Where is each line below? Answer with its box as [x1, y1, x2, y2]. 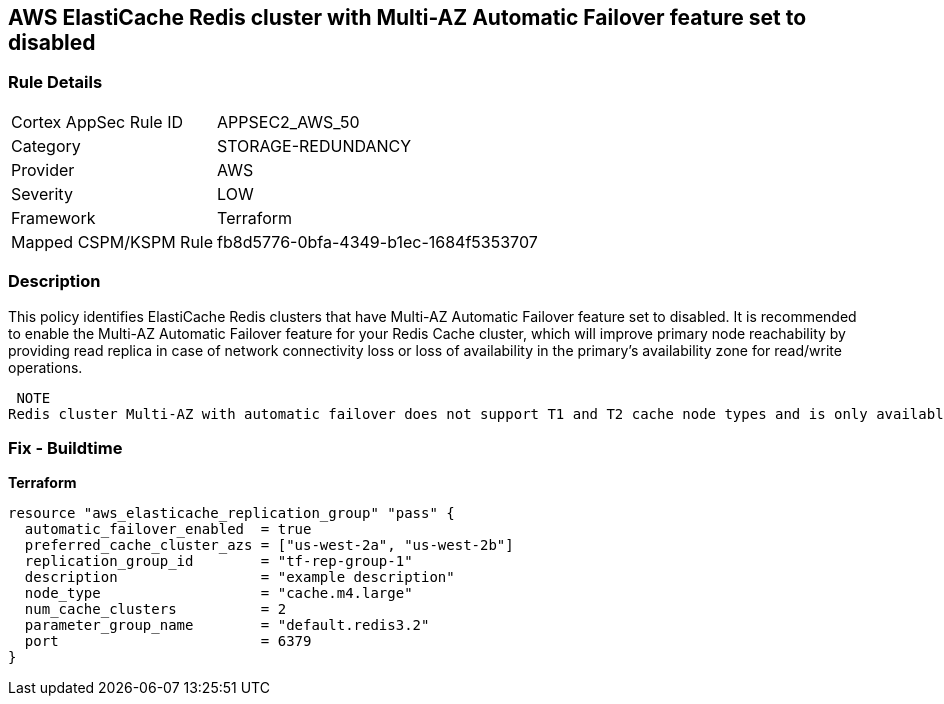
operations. [8, 358, 83, 376]
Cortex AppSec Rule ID [11, 111, 184, 132]
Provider [11, 159, 75, 180]
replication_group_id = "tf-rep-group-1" [24, 553, 413, 570]
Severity [11, 183, 73, 204]
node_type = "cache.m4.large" [24, 585, 413, 602]
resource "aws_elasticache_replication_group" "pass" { [8, 505, 455, 522]
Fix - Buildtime [8, 437, 123, 458]
